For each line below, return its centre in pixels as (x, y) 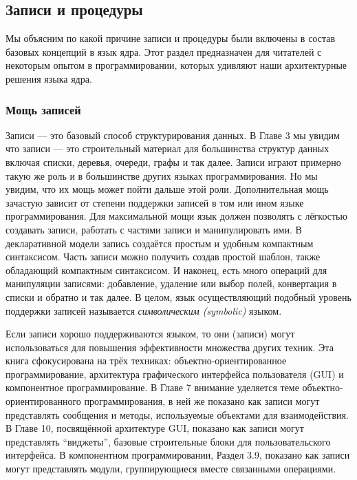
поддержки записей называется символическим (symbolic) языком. (144, 310)
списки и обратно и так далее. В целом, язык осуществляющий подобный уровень (178, 296)
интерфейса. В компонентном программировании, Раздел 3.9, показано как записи (178, 455)
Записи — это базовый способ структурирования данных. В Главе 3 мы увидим (173, 135)
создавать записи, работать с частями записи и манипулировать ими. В (154, 229)
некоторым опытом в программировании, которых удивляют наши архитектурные (176, 65)
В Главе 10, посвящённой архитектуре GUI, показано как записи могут (155, 428)
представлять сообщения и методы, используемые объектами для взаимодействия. (177, 414)
